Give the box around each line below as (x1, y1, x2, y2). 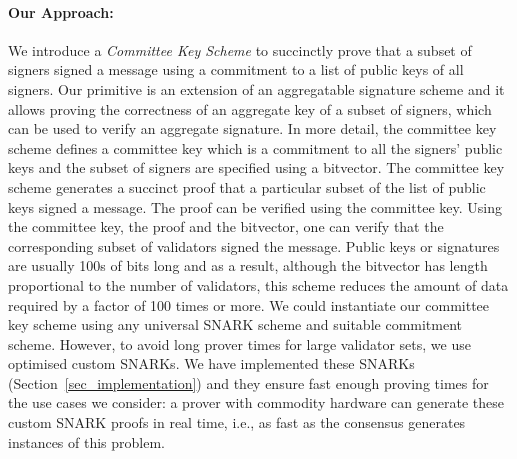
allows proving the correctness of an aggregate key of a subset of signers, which (8, 98, 492, 119)
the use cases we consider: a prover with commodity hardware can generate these (8, 392, 504, 413)
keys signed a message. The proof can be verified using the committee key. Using (8, 196, 502, 217)
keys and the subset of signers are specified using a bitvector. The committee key (8, 157, 505, 178)
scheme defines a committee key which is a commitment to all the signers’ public (8, 137, 503, 158)
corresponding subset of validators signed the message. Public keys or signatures (8, 235, 500, 256)
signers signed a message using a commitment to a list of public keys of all (8, 59, 464, 80)
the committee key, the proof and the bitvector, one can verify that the (8, 216, 444, 237)
